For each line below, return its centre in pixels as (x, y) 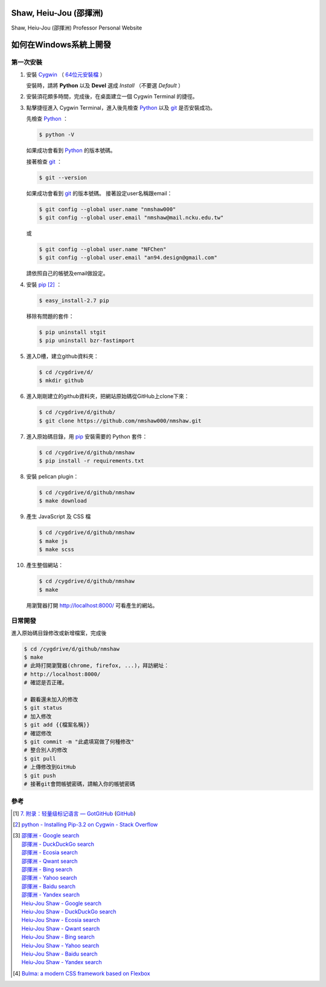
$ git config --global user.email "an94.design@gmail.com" (128, 258)
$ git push (40, 776)
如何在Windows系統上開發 (61, 45)
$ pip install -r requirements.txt (91, 461)
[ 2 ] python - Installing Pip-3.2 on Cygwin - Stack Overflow (85, 825)
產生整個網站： (45, 565)
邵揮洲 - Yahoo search (49, 878)
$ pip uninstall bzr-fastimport (87, 341)
